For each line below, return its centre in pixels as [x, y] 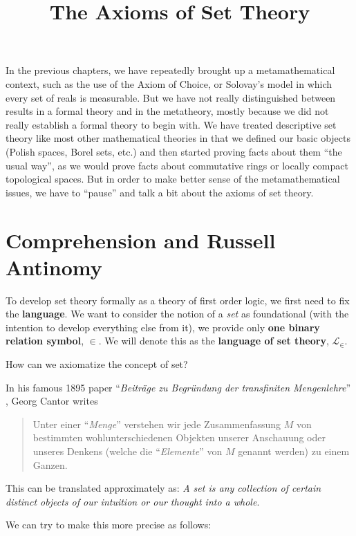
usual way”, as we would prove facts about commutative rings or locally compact [177, 165]
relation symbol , [45, 341]
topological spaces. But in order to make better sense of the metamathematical [173, 179]
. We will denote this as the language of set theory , [214, 341]
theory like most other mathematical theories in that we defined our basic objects [178, 138]
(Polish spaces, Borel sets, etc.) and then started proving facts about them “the [174, 151]
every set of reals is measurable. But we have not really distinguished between [171, 97]
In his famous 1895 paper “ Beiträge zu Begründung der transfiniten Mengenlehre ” [178, 387]
